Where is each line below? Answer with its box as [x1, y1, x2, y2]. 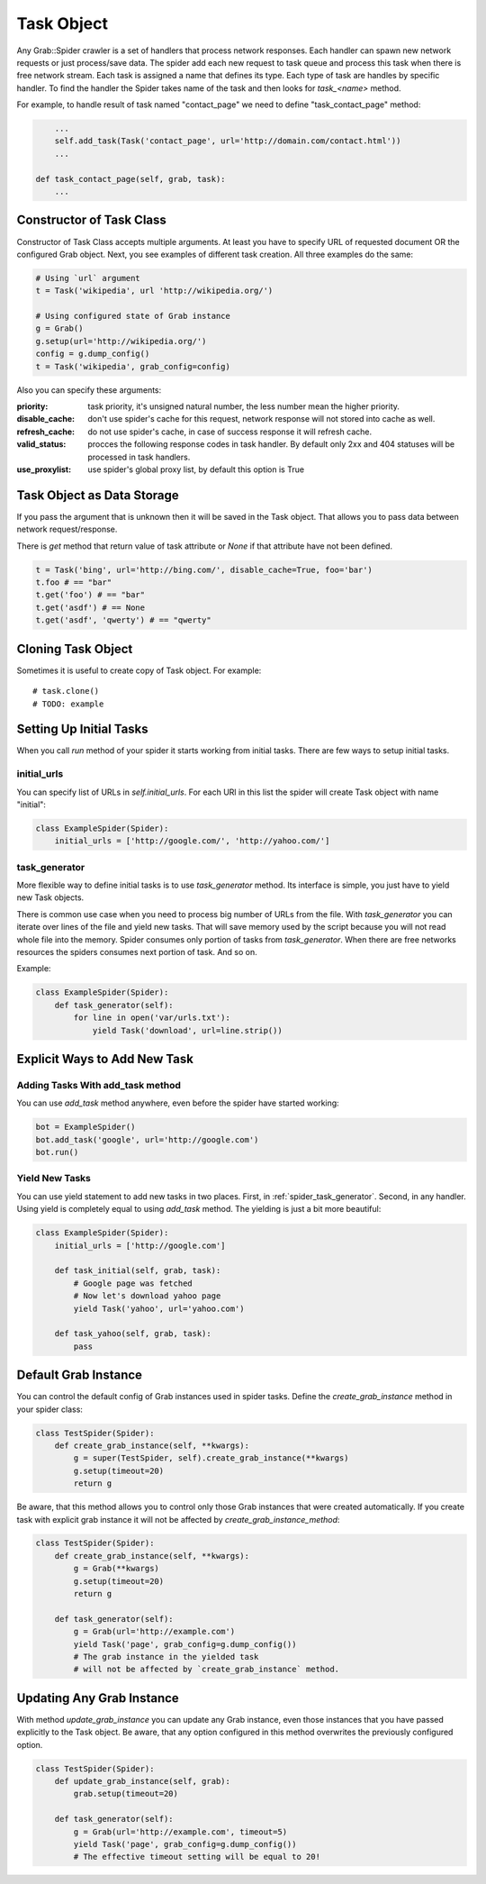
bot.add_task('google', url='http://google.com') [35, 1134, 259, 1144]
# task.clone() [32, 686, 100, 696]
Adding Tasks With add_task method [16, 1079, 182, 1091]
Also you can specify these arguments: [16, 384, 162, 396]
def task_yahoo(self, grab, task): [54, 1329, 211, 1339]
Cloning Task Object [16, 641, 133, 657]
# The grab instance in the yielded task [73, 1652, 259, 1661]
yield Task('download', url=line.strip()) [92, 1025, 283, 1035]
